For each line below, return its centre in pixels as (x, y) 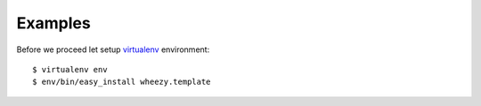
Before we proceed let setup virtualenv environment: (113, 49)
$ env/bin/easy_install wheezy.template (122, 82)
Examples (53, 23)
